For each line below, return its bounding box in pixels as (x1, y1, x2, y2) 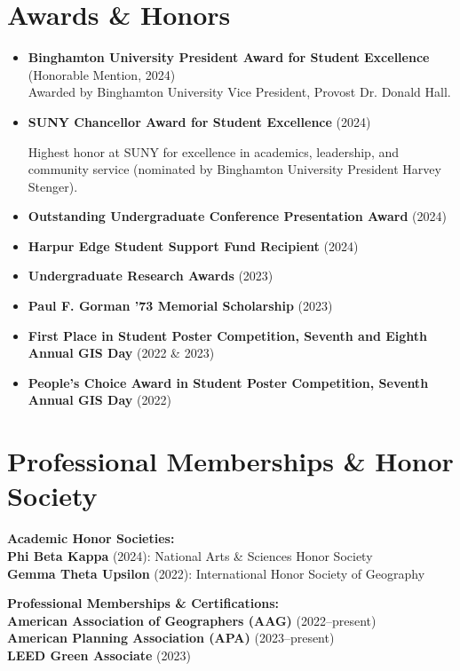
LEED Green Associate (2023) (7, 645, 191, 664)
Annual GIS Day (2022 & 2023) (28, 343, 215, 362)
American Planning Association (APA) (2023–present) (7, 628, 335, 647)
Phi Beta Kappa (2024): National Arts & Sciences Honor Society (7, 546, 373, 564)
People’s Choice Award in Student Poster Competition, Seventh (28, 373, 429, 391)
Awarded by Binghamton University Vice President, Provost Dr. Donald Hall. (28, 83, 451, 101)
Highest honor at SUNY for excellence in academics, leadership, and (28, 142, 400, 161)
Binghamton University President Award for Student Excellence (28, 48, 430, 67)
